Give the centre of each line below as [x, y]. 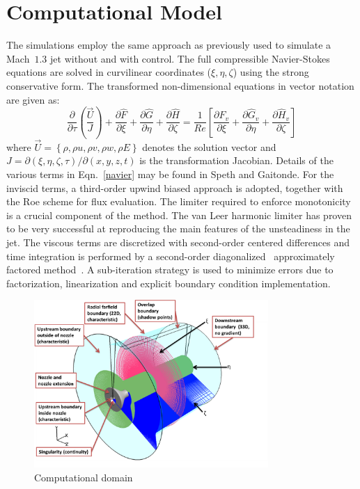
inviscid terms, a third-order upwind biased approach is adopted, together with [175, 187]
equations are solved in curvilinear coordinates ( [109, 72]
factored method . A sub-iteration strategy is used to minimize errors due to [170, 270]
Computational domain [84, 477]
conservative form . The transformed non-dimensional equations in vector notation [180, 85]
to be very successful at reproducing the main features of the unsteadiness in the [178, 229]
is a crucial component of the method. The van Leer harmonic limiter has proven [179, 215]
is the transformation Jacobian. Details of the [236, 160]
